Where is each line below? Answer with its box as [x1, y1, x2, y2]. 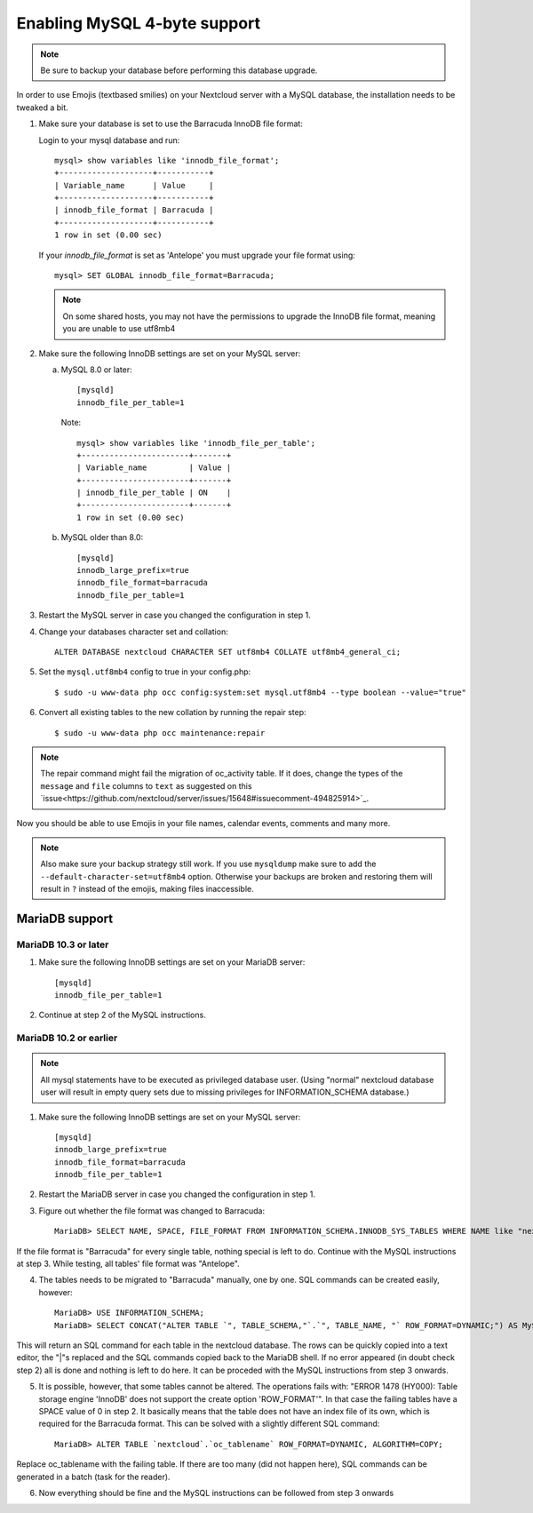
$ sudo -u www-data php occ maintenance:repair [54, 728, 266, 737]
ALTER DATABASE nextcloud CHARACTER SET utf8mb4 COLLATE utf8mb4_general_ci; [54, 647, 402, 657]
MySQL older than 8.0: [60, 532, 144, 543]
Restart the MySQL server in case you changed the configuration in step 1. [38, 609, 311, 621]
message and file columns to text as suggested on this [40, 780, 252, 791]
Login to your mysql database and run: [38, 134, 180, 146]
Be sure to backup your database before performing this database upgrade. [40, 65, 318, 76]
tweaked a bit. [16, 102, 68, 113]
